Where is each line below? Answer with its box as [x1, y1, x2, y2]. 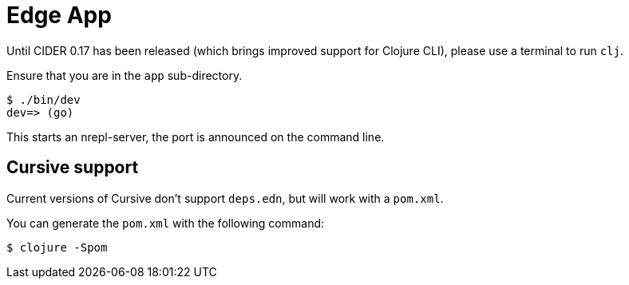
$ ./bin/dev [6, 93, 81, 106]
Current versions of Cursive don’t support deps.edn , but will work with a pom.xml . [6, 191, 444, 205]
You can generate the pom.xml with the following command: [6, 216, 325, 230]
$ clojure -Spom [6, 240, 108, 254]
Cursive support [6, 157, 139, 178]
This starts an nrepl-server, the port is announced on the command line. [6, 129, 385, 144]
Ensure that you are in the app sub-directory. [6, 68, 243, 82]
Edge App [6, 2, 112, 29]
